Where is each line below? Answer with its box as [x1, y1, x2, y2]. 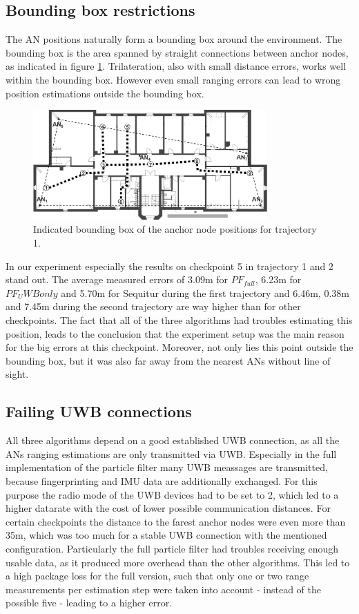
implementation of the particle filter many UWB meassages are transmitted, [6, 460, 328, 474]
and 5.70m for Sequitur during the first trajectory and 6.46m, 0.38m [61, 285, 349, 300]
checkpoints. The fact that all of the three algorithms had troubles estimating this [6, 312, 353, 327]
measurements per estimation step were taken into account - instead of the [6, 582, 321, 596]
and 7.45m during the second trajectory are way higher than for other [6, 299, 301, 314]
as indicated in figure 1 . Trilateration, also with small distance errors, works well [6, 59, 347, 73]
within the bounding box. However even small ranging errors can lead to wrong [6, 72, 341, 86]
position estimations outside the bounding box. [6, 86, 204, 100]
